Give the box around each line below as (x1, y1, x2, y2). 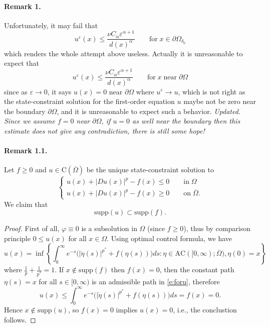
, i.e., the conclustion (173, 304, 237, 315)
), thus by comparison (183, 223, 250, 234)
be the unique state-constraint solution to (86, 164, 214, 175)
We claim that (4, 198, 48, 209)
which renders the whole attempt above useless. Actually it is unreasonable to (4, 48, 243, 58)
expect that (4, 58, 39, 68)
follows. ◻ (4, 314, 36, 324)
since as (4, 86, 28, 96)
